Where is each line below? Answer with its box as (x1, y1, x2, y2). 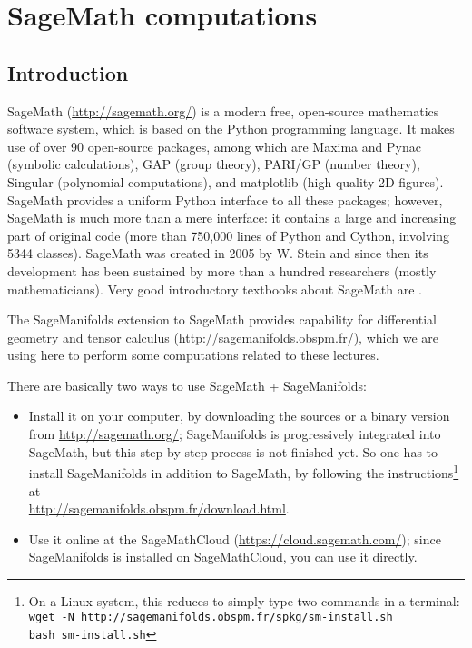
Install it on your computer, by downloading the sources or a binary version (28, 406, 450, 425)
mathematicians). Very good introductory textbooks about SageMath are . (7, 279, 422, 298)
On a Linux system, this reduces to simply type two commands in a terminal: (28, 591, 460, 610)
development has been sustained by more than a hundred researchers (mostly (7, 261, 437, 280)
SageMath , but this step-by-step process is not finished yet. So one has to (28, 442, 438, 461)
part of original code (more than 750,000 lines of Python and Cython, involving (7, 225, 449, 244)
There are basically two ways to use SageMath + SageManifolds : (7, 375, 367, 394)
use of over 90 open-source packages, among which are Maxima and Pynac (7, 136, 421, 155)
